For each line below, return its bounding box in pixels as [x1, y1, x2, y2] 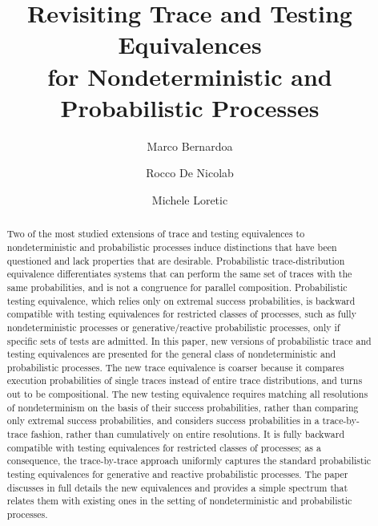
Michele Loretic [151, 191, 228, 208]
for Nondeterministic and [47, 59, 332, 92]
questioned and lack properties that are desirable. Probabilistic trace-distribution [6, 253, 345, 267]
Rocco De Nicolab [146, 164, 234, 181]
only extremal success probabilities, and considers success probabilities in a [6, 414, 320, 427]
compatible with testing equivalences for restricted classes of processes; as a [6, 440, 321, 454]
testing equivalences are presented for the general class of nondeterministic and [6, 347, 336, 361]
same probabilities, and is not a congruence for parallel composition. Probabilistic [6, 280, 348, 293]
